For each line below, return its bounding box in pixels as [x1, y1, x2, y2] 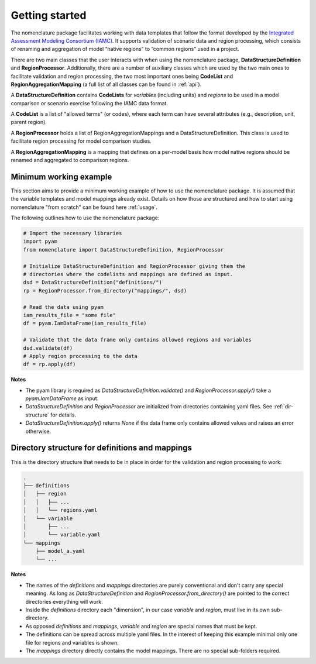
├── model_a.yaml [35, 548, 85, 555]
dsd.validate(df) [23, 345, 73, 351]
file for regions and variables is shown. [25, 639, 119, 646]
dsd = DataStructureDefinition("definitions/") [23, 279, 162, 286]
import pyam [23, 238, 58, 245]
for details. [50, 411, 76, 418]
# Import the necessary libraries [23, 230, 122, 237]
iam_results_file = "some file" [23, 312, 116, 318]
